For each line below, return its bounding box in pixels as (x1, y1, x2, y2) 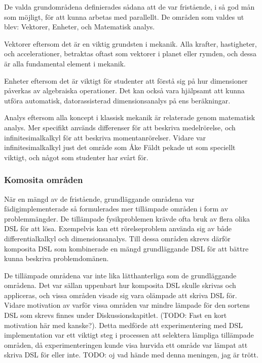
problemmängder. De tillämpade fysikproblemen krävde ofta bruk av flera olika (4, 213, 250, 224)
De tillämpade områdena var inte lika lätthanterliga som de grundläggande (4, 270, 237, 280)
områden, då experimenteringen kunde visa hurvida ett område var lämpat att (4, 339, 248, 350)
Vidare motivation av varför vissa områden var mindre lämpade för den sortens (4, 300, 250, 310)
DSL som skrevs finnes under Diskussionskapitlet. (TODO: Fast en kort (4, 310, 227, 320)
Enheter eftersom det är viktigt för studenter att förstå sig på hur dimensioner (4, 75, 248, 86)
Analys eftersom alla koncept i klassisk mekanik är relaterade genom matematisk (4, 112, 255, 123)
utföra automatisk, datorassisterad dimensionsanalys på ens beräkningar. (4, 95, 231, 105)
